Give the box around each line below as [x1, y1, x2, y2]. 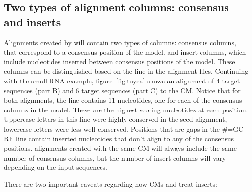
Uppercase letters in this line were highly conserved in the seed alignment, [4, 114, 227, 124]
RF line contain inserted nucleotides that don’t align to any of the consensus [4, 133, 234, 143]
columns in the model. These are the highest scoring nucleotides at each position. [4, 104, 248, 114]
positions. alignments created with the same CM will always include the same [4, 143, 237, 153]
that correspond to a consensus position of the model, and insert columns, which [4, 47, 246, 57]
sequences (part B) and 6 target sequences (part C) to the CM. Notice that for [4, 85, 241, 95]
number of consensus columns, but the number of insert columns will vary [4, 152, 226, 163]
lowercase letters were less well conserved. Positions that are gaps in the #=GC [4, 123, 244, 134]
